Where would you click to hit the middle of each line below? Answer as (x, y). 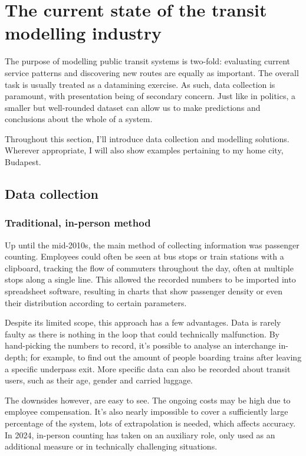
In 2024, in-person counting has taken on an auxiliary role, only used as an (140, 434)
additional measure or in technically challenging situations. (111, 446)
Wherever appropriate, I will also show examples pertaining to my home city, (144, 150)
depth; (16, 357)
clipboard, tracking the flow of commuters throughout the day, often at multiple (149, 268)
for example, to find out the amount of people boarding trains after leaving (166, 357)
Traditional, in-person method (78, 223)
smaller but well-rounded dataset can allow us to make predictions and (133, 107)
